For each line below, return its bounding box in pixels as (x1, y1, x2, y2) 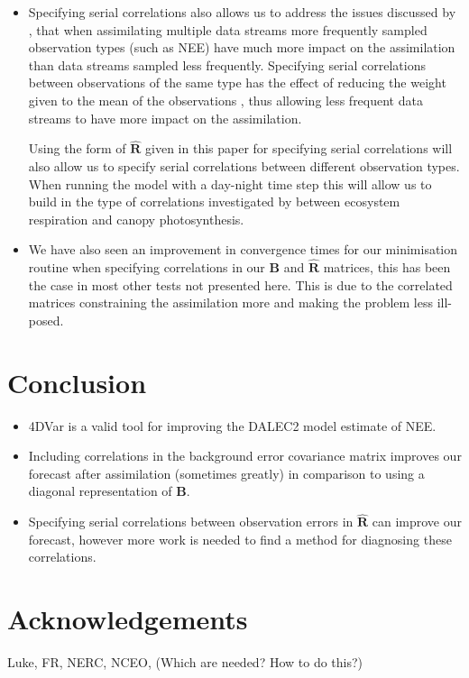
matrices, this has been (323, 258, 451, 277)
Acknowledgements (7, 600, 248, 637)
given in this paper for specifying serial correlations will (145, 139, 453, 158)
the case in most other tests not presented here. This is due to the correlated (28, 275, 453, 294)
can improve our (372, 512, 463, 531)
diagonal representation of (28, 481, 172, 500)
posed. (28, 310, 64, 329)
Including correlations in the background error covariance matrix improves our (28, 446, 462, 465)
